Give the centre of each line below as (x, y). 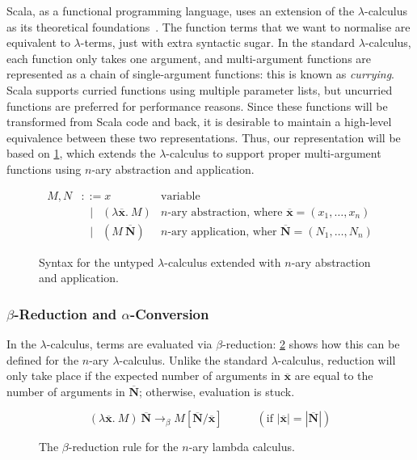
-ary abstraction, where (225, 212)
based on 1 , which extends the (81, 153)
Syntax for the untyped (97, 262)
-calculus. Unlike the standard (193, 359)
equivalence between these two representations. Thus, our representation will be (204, 137)
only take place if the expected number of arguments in (143, 376)
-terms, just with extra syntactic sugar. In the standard (218, 42)
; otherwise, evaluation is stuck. (217, 391)
